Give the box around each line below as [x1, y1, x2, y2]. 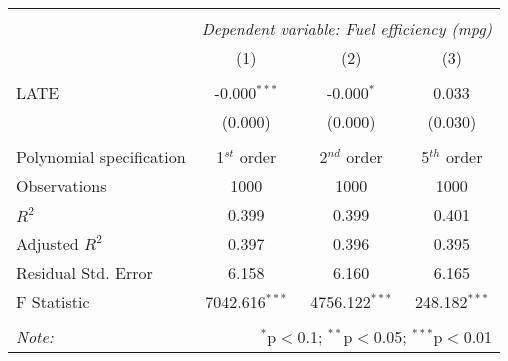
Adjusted [16, 232, 79, 255]
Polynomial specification [16, 145, 186, 168]
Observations [16, 174, 107, 197]
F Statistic [16, 290, 90, 313]
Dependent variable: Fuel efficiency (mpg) [201, 17, 493, 40]
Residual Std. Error [16, 261, 153, 284]
